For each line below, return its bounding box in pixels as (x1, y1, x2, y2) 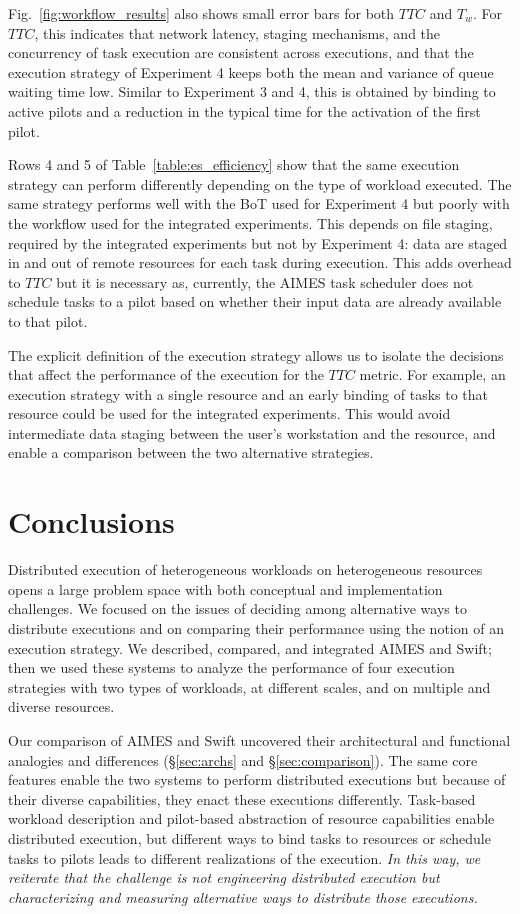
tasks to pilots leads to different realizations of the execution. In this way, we (8, 847, 481, 868)
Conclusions (8, 501, 175, 542)
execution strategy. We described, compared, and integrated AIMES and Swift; (8, 637, 492, 658)
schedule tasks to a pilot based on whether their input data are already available (8, 291, 502, 312)
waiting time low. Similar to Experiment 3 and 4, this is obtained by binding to (8, 81, 496, 102)
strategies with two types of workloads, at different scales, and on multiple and (8, 676, 491, 697)
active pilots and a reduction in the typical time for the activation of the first (8, 100, 481, 121)
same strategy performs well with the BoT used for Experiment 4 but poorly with (8, 193, 510, 214)
